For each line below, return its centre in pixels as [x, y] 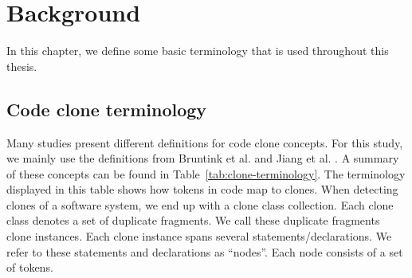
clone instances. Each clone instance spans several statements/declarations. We [199, 236]
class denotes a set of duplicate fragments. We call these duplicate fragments [193, 220]
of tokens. [30, 267]
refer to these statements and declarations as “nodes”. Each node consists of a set [205, 251]
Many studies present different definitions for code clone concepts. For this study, [205, 142]
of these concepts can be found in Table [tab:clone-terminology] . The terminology [206, 173]
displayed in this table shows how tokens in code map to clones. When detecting [202, 189]
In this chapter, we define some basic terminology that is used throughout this [198, 51]
